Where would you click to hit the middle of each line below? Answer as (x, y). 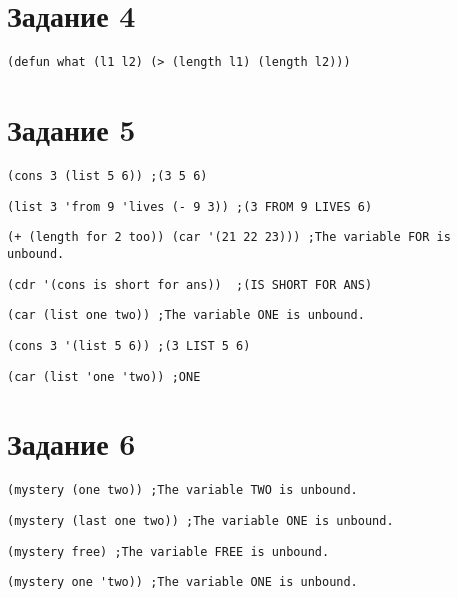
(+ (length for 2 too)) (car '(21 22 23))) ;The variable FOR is (229, 237)
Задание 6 (71, 443)
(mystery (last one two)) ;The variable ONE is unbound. (200, 520)
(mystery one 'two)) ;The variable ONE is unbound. (182, 582)
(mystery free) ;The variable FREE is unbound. (168, 551)
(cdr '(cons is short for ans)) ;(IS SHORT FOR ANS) (190, 284)
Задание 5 (71, 128)
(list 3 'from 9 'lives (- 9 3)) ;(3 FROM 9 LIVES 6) (190, 206)
